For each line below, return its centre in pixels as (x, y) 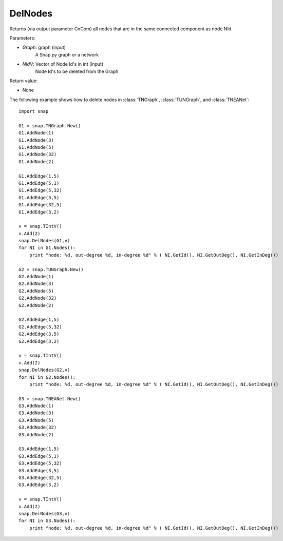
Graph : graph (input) (44, 47)
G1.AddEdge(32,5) (40, 205)
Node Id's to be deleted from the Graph (77, 71)
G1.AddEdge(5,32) (40, 190)
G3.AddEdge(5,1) (39, 456)
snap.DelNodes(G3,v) (44, 514)
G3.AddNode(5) (36, 420)
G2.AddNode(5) (36, 291)
